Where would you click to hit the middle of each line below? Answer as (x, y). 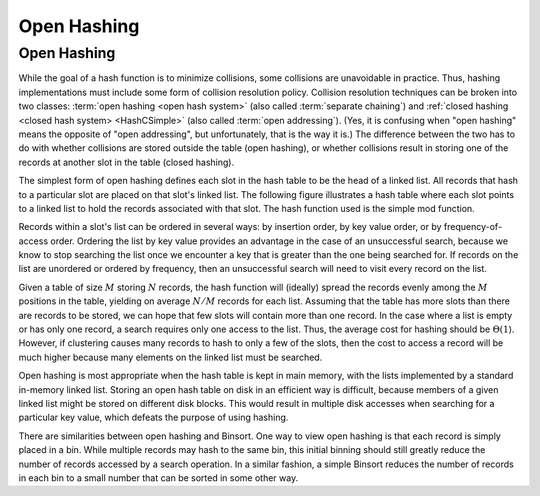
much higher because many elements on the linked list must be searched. (170, 357)
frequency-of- (473, 227)
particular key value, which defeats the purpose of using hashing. (153, 417)
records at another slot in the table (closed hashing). (126, 162)
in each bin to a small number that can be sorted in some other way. (158, 477)
